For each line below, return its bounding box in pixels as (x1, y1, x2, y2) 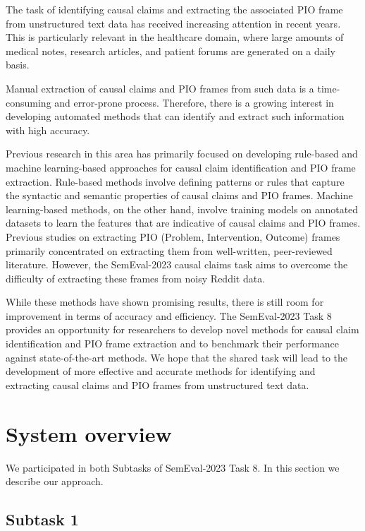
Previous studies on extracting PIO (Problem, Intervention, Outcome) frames (6, 229, 340, 244)
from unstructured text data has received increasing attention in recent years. (6, 16, 341, 30)
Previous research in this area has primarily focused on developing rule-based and (6, 146, 358, 161)
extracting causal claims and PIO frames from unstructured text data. (6, 377, 309, 392)
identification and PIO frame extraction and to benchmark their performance (6, 336, 339, 351)
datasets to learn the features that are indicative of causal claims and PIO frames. (6, 215, 361, 230)
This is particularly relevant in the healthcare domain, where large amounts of (6, 30, 344, 44)
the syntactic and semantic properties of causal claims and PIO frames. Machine (6, 188, 353, 203)
